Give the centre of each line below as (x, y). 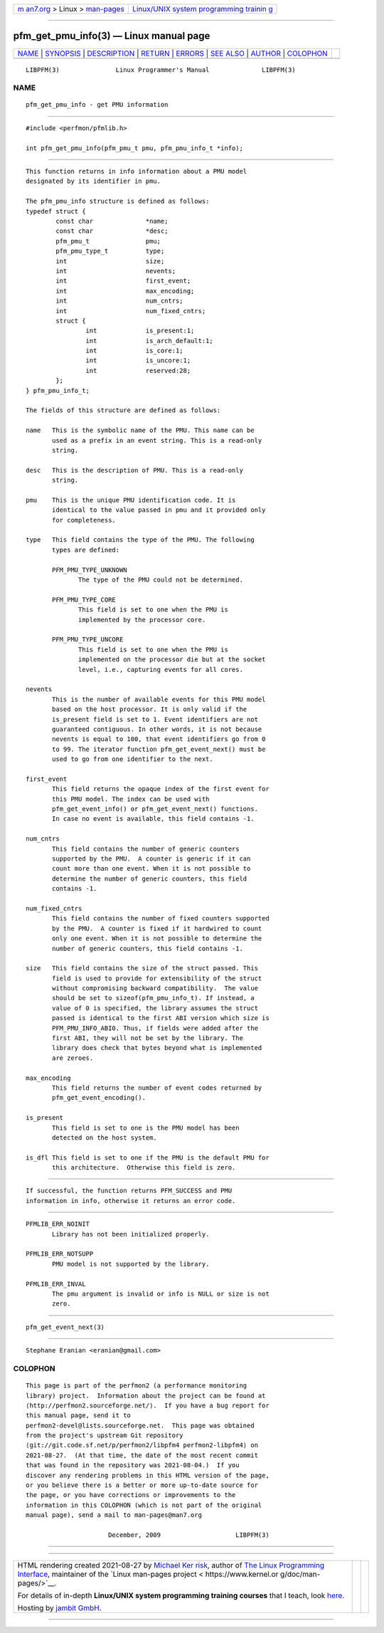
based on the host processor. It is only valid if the (150, 709)
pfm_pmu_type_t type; (110, 251)
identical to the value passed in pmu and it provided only (159, 510)
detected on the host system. (105, 1138)
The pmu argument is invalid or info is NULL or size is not (161, 1294)
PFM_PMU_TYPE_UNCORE (88, 640)
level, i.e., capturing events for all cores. (161, 670)
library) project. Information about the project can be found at (146, 1396)
